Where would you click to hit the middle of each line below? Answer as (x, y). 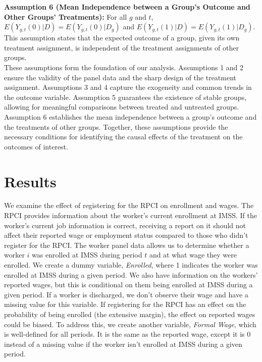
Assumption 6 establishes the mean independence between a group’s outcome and (130, 116)
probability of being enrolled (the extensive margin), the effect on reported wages (130, 314)
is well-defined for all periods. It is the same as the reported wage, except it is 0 (127, 334)
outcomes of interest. (36, 146)
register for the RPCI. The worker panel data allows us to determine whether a (127, 245)
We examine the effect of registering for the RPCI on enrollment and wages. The (129, 205)
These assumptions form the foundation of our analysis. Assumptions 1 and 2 (124, 67)
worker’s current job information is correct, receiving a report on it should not (125, 225)
